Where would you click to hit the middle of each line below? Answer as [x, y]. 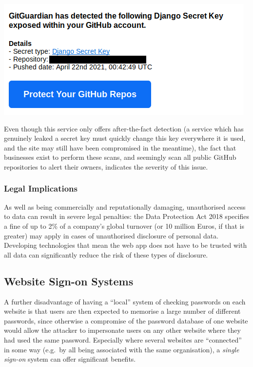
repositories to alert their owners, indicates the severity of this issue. [106, 166]
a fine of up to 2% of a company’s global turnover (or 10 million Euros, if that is [124, 226]
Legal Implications [41, 188]
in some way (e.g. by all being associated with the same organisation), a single [122, 349]
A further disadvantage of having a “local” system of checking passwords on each [125, 301]
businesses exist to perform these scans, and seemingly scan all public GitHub [120, 157]
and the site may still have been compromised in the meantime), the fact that [120, 147]
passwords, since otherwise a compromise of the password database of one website [126, 320]
